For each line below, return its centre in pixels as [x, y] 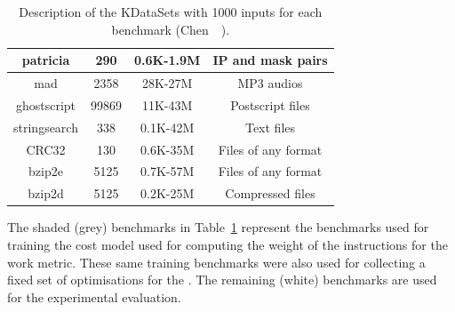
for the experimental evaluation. [94, 296]
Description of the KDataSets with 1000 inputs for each [171, 12]
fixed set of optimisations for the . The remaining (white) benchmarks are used [222, 280]
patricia [46, 60]
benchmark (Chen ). [171, 29]
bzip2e [46, 171]
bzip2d [46, 193]
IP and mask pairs [270, 60]
